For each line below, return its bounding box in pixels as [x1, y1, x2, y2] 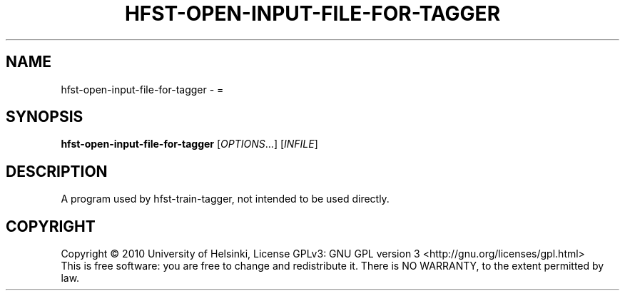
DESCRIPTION [6, 162, 108, 180]
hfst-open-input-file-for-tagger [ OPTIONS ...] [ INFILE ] [61, 138, 318, 150]
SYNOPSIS [6, 108, 83, 126]
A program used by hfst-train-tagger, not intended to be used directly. [61, 193, 390, 205]
